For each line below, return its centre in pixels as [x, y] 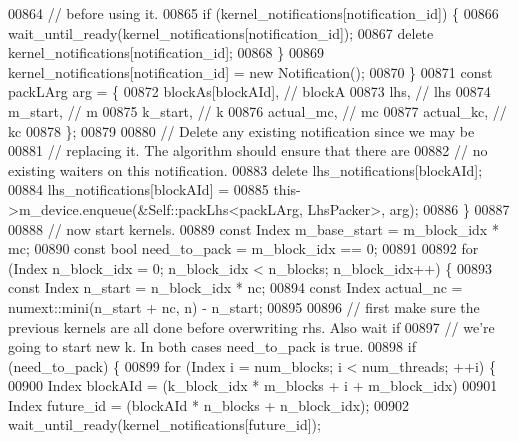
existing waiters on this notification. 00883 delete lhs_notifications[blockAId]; [245, 169]
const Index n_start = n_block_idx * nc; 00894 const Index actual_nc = [235, 287]
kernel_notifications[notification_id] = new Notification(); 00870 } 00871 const [250, 71]
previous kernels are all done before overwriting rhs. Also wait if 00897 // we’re [251, 326]
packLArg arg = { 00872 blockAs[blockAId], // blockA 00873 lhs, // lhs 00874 [249, 91]
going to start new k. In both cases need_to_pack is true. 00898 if [212, 346]
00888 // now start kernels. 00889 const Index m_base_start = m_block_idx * [253, 228]
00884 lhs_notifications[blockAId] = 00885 [138, 189]
